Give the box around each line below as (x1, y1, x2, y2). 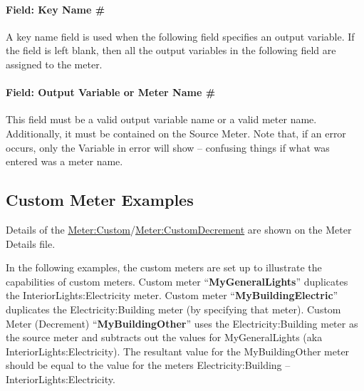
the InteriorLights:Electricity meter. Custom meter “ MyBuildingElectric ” (6, 288, 338, 303)
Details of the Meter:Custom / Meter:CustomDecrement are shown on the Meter (6, 221, 352, 236)
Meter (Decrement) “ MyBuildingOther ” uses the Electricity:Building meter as (6, 316, 358, 330)
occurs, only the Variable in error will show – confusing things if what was (6, 140, 330, 155)
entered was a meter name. (6, 154, 123, 169)
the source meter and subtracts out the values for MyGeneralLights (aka (6, 330, 323, 345)
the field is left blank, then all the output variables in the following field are (6, 43, 336, 58)
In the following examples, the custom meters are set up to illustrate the (6, 260, 322, 275)
